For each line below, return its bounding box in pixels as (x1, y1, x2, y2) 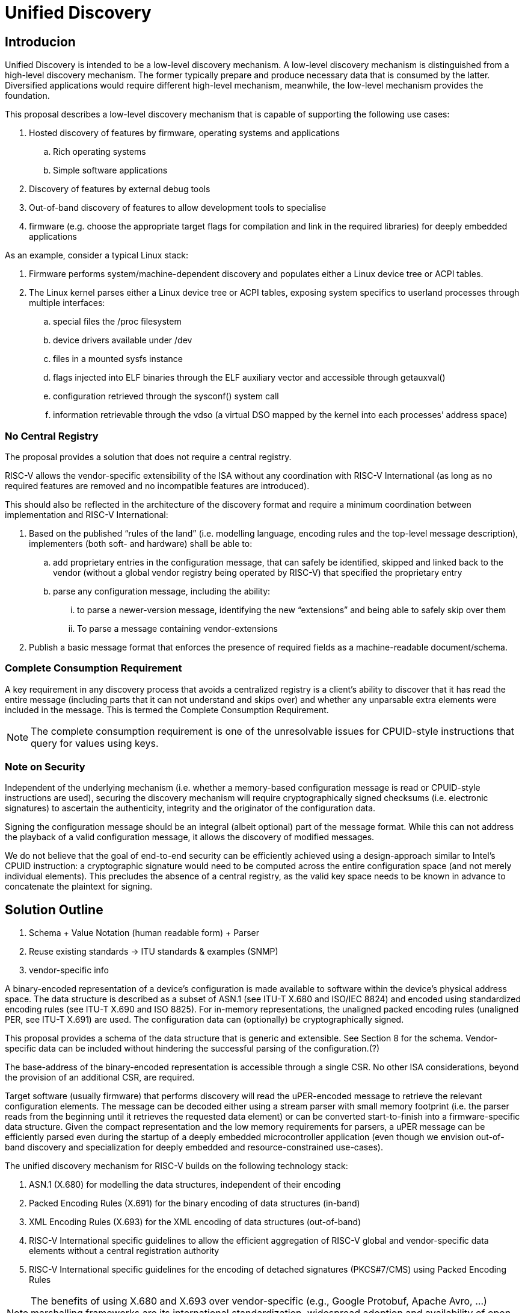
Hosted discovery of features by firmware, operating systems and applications (29, 128, 340, 139)
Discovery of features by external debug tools (29, 184, 210, 195)
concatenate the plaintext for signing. (5, 881, 153, 892)
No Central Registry (5, 429, 99, 442)
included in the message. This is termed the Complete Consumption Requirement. (5, 704, 329, 715)
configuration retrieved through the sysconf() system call (53, 391, 279, 402)
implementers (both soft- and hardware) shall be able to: (29, 538, 253, 549)
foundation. (5, 90, 50, 101)
